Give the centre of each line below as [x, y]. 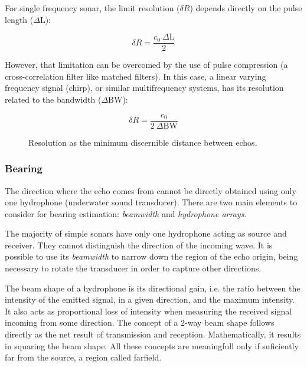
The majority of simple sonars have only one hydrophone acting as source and [146, 233]
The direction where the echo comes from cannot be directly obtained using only [151, 190]
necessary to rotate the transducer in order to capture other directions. [133, 268]
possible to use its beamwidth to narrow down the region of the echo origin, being [151, 256]
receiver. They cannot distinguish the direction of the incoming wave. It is [139, 245]
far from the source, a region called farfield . [83, 357]
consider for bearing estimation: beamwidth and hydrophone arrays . [126, 213]
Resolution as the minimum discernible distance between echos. [143, 142]
